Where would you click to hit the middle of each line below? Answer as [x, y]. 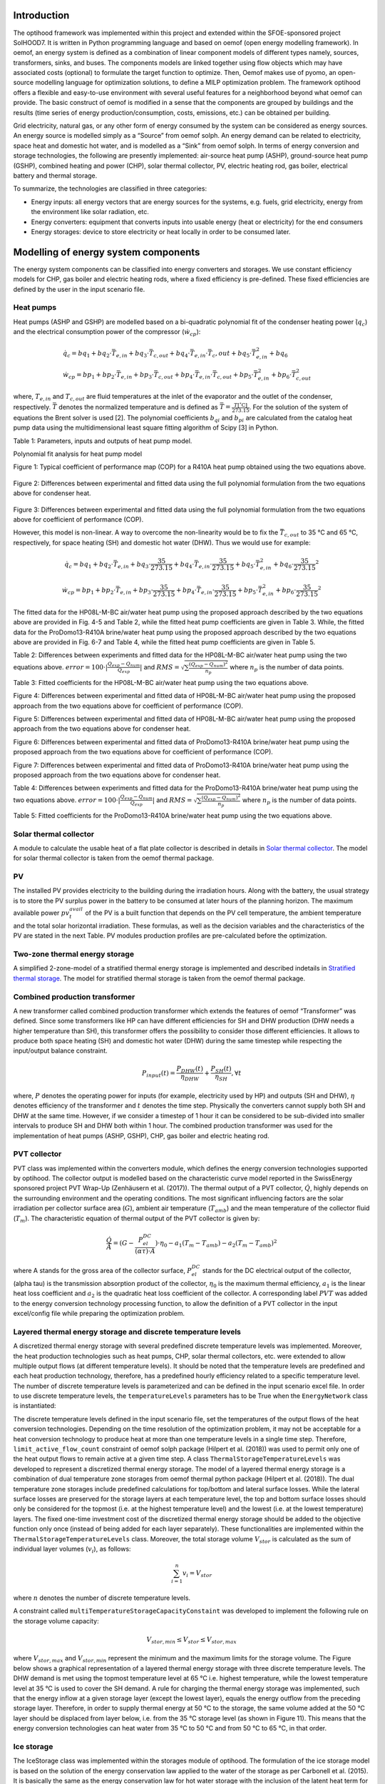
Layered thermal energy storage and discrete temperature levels [127, 1332]
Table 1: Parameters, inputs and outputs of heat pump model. [103, 441]
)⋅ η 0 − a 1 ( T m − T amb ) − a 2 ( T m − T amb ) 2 [216, 1243]
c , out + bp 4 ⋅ [176, 375]
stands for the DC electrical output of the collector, [277, 1271]
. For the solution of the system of [299, 407]
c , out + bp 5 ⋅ [235, 375]
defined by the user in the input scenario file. [79, 289]
